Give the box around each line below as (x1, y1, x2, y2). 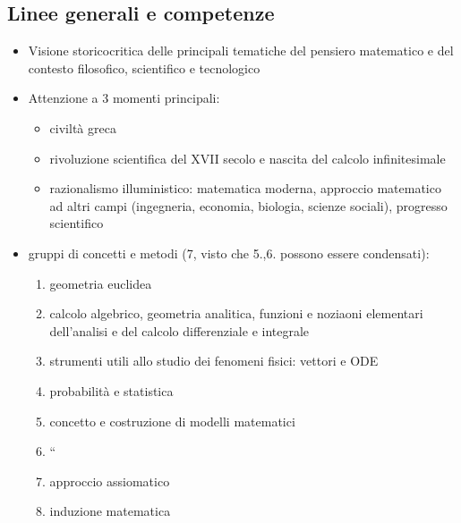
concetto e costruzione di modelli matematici (49, 411, 295, 430)
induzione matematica (49, 502, 171, 520)
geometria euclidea (49, 274, 152, 292)
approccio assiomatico (49, 471, 170, 490)
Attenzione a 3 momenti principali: (28, 89, 220, 107)
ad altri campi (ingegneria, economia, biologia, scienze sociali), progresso (49, 196, 448, 215)
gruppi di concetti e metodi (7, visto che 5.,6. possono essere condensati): (28, 243, 430, 262)
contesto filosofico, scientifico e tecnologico (28, 58, 260, 77)
